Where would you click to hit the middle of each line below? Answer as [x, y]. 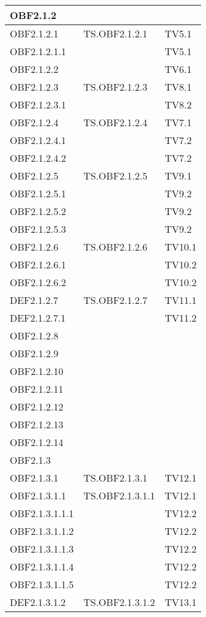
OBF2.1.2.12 [37, 407]
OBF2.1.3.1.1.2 [42, 531]
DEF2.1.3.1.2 [38, 602]
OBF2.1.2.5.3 [38, 229]
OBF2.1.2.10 [37, 371]
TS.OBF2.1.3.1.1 [119, 495]
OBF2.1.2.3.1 [38, 104]
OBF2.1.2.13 [37, 424]
